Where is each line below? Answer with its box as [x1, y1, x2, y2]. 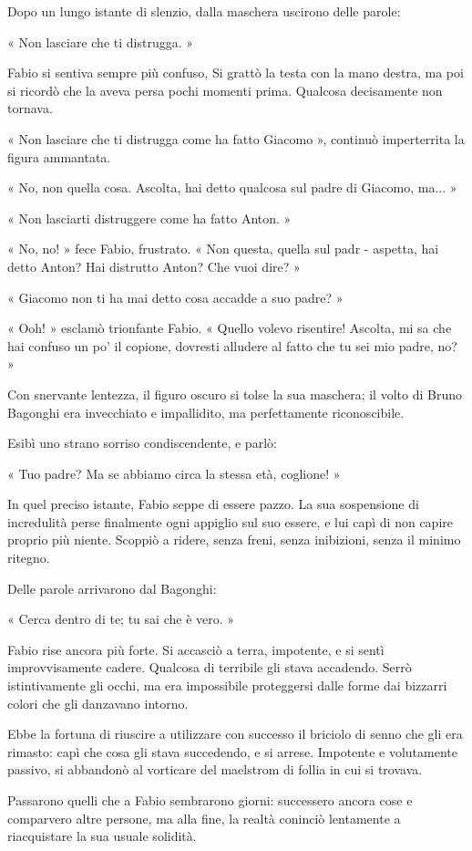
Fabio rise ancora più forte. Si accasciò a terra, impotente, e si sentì [7, 639, 385, 659]
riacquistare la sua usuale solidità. [7, 826, 197, 846]
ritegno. [7, 548, 50, 567]
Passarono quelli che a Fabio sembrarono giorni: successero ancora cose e [7, 791, 413, 809]
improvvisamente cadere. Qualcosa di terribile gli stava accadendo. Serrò [7, 658, 412, 677]
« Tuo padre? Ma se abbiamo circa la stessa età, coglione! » [7, 463, 341, 483]
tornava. [7, 99, 53, 118]
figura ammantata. [7, 147, 111, 166]
